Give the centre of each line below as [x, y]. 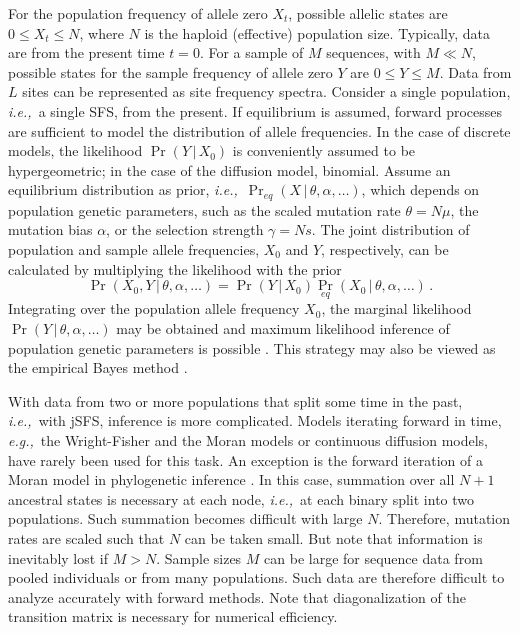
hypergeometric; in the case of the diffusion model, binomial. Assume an [229, 169]
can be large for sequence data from [373, 557]
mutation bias [50, 229]
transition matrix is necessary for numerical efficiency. [173, 616]
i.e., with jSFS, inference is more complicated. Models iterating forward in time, [255, 420]
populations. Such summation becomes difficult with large [185, 518]
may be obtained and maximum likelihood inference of [283, 327]
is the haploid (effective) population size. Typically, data [317, 32]
